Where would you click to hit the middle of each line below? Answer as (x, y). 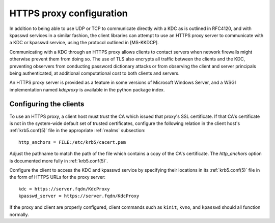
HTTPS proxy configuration (68, 13)
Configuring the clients (47, 104)
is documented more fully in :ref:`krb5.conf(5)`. (59, 161)
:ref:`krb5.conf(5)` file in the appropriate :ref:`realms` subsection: (77, 131)
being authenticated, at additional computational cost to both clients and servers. (94, 73)
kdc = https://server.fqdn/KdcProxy (64, 189)
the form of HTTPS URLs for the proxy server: (57, 177)
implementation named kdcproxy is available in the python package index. (87, 89)
